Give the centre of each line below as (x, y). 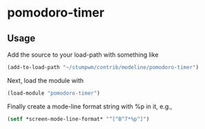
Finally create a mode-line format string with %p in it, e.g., (90, 106)
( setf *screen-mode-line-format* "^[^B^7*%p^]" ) (78, 119)
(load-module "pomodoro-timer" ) (53, 93)
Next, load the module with (46, 80)
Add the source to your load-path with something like (83, 54)
